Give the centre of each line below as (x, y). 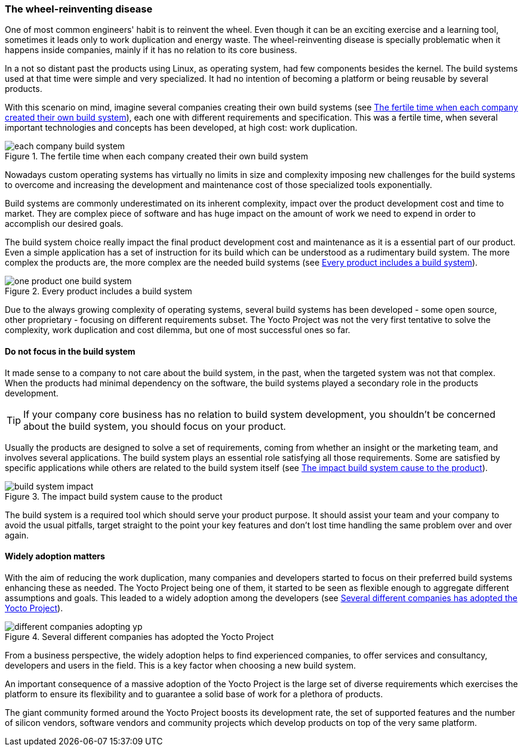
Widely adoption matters (55, 556)
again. (17, 535)
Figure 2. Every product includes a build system (99, 291)
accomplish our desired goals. (64, 224)
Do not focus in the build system (70, 351)
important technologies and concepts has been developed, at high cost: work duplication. (181, 128)
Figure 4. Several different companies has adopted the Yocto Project (139, 636)
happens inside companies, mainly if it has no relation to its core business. (151, 50)
